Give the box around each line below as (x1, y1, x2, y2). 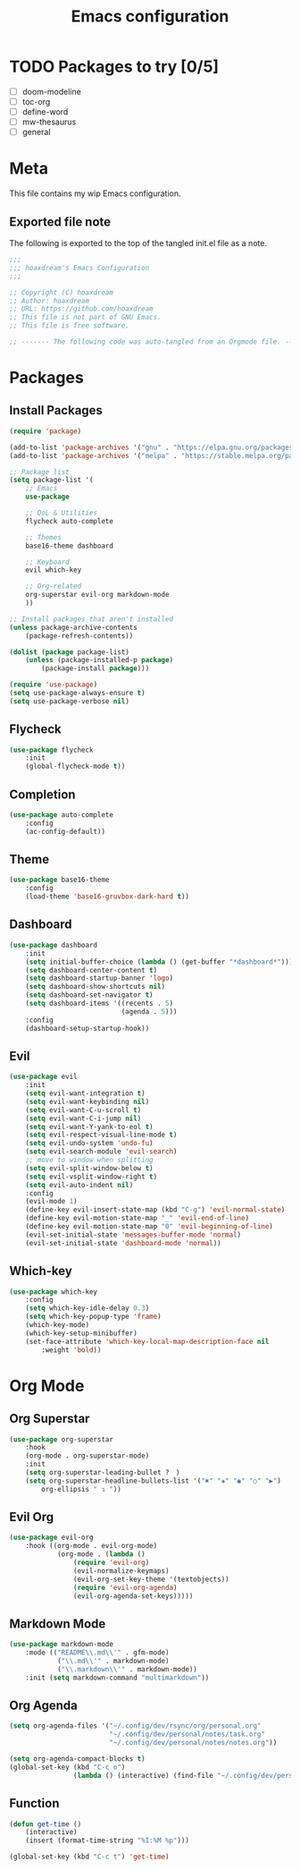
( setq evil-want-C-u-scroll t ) (25, 1105, 142, 1115)
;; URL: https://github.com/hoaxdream (9, 304, 154, 314)
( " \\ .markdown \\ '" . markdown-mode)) (56, 1664, 198, 1674)
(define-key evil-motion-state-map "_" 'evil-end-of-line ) (25, 1214, 250, 1223)
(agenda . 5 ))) (121, 1007, 178, 1016)
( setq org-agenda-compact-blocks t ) (9, 1755, 146, 1764)
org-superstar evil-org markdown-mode (25, 591, 170, 599)
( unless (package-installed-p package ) (25, 656, 174, 665)
